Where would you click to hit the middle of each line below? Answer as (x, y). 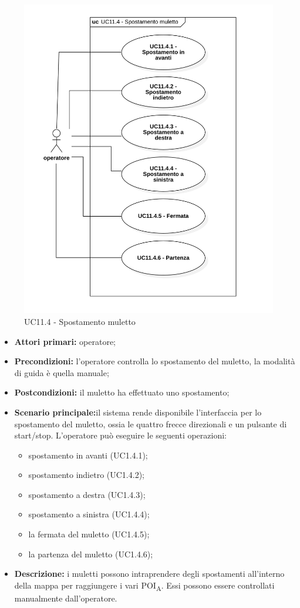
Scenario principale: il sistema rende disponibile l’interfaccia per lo (138, 412)
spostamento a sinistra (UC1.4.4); (89, 514)
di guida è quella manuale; (62, 372)
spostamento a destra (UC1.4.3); (87, 494)
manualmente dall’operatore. (66, 598)
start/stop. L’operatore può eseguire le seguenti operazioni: (120, 435)
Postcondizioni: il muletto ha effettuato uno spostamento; (122, 392)
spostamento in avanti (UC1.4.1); (88, 455)
